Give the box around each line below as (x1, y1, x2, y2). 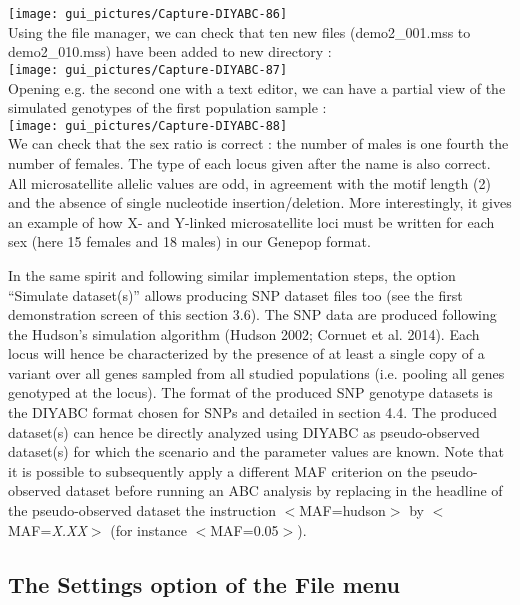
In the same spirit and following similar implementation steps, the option (8, 264, 456, 285)
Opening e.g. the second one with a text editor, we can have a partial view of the (8, 77, 506, 98)
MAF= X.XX (8, 519, 87, 540)
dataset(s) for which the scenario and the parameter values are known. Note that (8, 441, 504, 462)
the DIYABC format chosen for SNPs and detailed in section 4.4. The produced (8, 402, 497, 423)
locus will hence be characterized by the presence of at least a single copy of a (8, 343, 485, 364)
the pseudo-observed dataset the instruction (8, 500, 276, 521)
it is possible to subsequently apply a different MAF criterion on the (8, 460, 427, 481)
